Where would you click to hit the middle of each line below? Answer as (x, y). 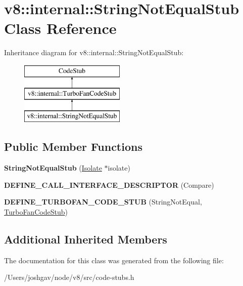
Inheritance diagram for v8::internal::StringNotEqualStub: (94, 52)
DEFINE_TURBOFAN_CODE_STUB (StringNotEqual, (103, 202)
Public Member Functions (73, 147)
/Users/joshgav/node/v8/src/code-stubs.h (69, 277)
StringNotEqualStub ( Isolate (53, 168)
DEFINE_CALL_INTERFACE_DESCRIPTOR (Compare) (109, 185)
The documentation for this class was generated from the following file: (114, 260)
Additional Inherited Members (86, 239)
